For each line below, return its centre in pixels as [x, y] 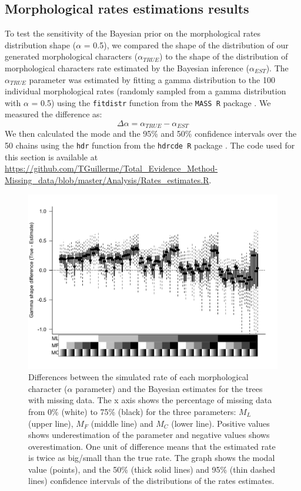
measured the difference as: [53, 114]
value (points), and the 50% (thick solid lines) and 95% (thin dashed [152, 469]
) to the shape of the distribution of [224, 56]
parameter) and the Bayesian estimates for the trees [169, 388]
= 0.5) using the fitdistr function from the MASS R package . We [151, 102]
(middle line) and [122, 423]
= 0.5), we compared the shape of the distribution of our [186, 45]
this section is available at [51, 156]
